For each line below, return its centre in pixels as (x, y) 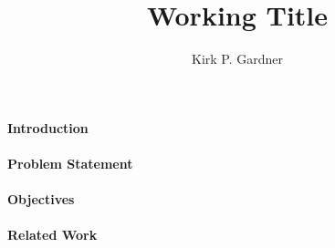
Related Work (52, 235)
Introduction (48, 127)
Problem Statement (70, 163)
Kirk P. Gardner (237, 59)
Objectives (41, 199)
